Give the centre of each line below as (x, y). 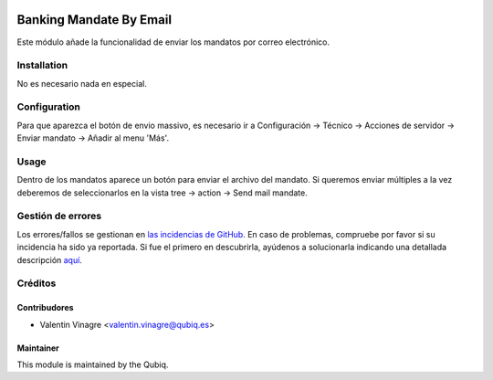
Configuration (49, 107)
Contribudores (45, 308)
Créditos (37, 283)
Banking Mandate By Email (94, 20)
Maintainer (38, 348)
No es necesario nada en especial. (82, 83)
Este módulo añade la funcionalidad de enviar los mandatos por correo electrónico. (173, 42)
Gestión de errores (59, 216)
